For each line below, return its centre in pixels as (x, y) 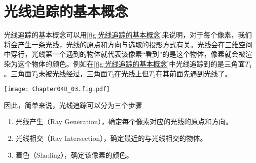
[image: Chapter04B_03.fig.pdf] (57, 89)
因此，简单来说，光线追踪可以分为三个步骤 (73, 105)
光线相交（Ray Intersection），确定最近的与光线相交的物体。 (111, 138)
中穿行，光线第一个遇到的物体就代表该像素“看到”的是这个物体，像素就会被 (125, 54)
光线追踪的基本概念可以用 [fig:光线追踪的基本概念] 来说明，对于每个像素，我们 (128, 35)
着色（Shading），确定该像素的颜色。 (74, 154)
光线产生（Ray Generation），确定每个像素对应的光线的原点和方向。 (124, 121)
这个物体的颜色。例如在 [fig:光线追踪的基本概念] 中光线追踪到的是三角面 (131, 63)
